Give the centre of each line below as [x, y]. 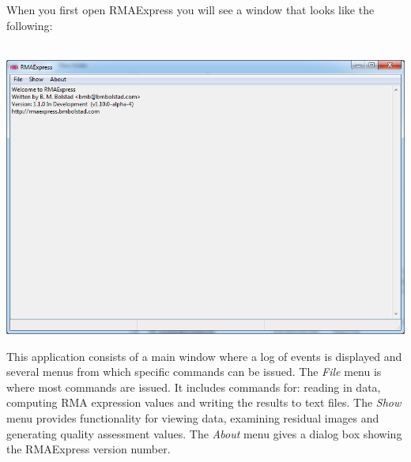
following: [30, 25]
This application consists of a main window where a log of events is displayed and [204, 356]
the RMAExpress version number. [89, 449]
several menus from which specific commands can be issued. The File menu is [194, 372]
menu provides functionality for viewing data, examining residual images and [193, 418]
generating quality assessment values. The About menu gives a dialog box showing [204, 433]
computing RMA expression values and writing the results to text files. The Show [204, 402]
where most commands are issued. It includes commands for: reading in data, [194, 387]
